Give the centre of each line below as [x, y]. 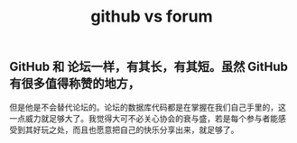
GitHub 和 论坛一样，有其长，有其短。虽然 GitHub [149, 67]
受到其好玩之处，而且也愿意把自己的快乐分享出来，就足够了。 [124, 130]
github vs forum [152, 17]
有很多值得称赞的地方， [74, 84]
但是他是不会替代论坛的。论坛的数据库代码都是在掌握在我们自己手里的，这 [148, 107]
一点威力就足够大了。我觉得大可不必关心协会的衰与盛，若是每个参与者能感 [148, 118]
